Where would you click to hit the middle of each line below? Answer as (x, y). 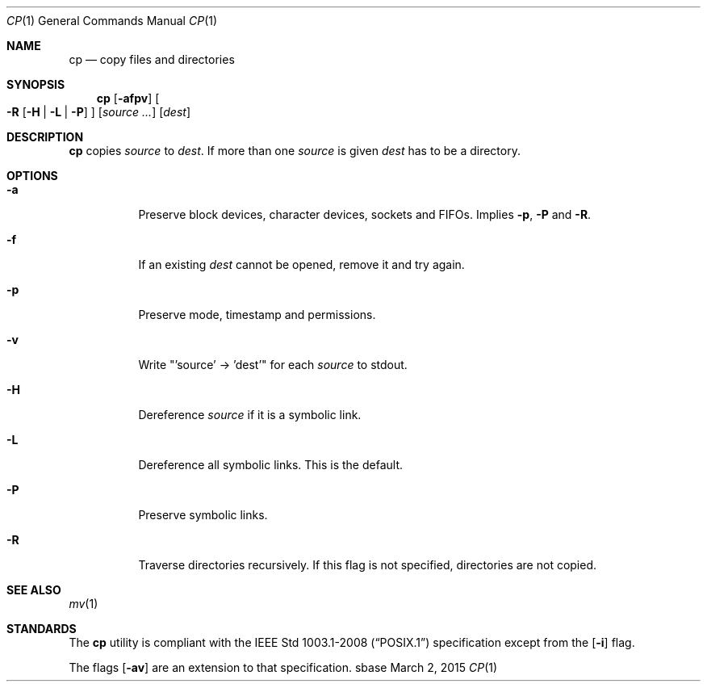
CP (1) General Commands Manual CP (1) (112, 21)
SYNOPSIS (36, 84)
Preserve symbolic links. (203, 515)
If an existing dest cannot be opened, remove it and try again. (301, 264)
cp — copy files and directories (152, 59)
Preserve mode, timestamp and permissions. (257, 315)
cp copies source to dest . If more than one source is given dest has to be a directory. (295, 151)
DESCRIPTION (45, 137)
